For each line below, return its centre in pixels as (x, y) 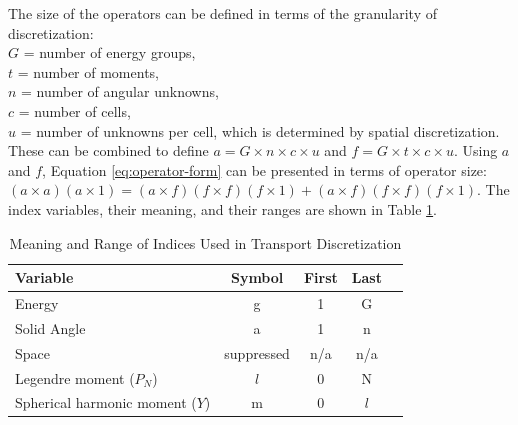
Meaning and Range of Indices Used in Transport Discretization (205, 242)
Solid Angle (50, 327)
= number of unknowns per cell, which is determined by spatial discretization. (260, 130)
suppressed (257, 352)
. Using (475, 150)
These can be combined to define (108, 150)
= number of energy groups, (109, 52)
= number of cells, (74, 110)
